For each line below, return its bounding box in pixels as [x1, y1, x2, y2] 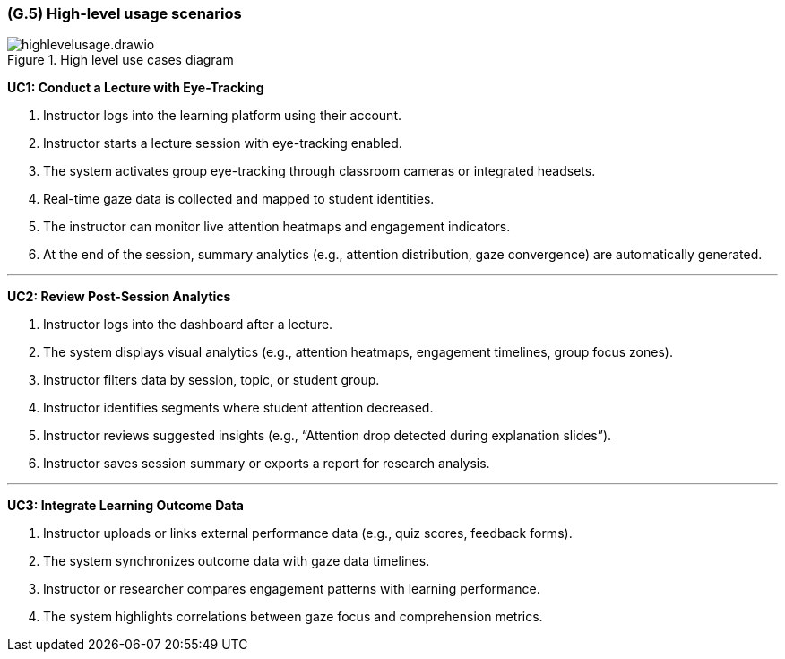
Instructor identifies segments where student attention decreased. [43, 400, 434, 416]
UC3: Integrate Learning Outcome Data [7, 498, 244, 514]
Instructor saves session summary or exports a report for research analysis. [43, 455, 490, 472]
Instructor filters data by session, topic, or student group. [43, 372, 380, 388]
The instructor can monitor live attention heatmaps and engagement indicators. [43, 219, 511, 235]
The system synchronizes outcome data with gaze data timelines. [43, 553, 430, 569]
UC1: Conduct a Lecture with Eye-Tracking [7, 80, 264, 96]
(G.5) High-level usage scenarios [7, 4, 242, 22]
